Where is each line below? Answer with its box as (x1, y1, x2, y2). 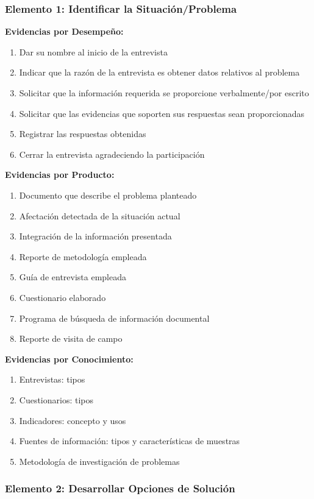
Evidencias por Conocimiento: (5, 352, 134, 365)
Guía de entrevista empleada (19, 271, 127, 283)
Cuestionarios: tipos (19, 393, 94, 406)
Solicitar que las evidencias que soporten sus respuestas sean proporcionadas (19, 107, 305, 119)
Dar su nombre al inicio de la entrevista (19, 45, 168, 58)
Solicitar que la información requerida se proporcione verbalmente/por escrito (19, 87, 309, 99)
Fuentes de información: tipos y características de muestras (19, 434, 240, 447)
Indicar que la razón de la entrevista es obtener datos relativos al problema (19, 66, 300, 79)
